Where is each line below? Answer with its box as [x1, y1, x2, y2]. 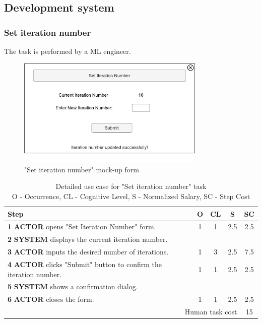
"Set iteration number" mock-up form [24, 164, 139, 174]
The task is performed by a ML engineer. [4, 46, 131, 56]
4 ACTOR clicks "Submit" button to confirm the [8, 259, 162, 269]
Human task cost [184, 306, 237, 317]
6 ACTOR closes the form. [8, 294, 94, 304]
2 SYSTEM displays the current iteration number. [8, 234, 168, 244]
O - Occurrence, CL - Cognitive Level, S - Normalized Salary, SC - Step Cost [12, 190, 250, 201]
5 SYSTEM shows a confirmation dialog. [8, 281, 138, 292]
